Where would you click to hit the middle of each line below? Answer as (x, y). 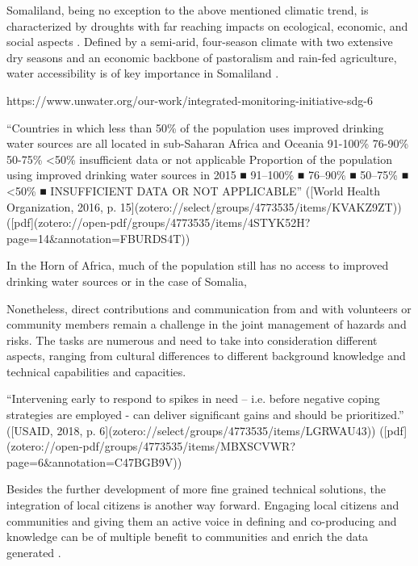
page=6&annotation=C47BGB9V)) (94, 461)
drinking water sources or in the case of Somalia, (127, 281)
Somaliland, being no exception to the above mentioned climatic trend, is (188, 10)
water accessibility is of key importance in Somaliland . (143, 73)
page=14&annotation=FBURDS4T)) (98, 238)
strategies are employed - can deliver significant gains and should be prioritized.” (205, 415)
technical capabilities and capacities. (96, 371)
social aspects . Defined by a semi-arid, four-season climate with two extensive (200, 42)
